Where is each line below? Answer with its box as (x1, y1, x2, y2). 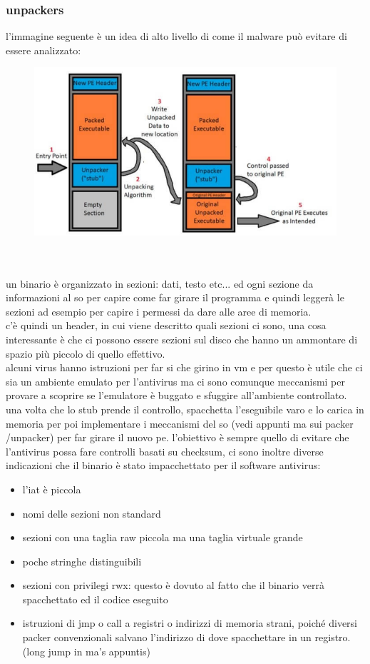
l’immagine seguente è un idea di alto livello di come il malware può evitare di (6, 29, 347, 44)
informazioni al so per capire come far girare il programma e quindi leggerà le (6, 290, 344, 305)
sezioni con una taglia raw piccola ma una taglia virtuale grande (22, 530, 303, 545)
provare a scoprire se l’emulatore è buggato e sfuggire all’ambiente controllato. (6, 388, 347, 403)
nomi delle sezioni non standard (22, 505, 161, 520)
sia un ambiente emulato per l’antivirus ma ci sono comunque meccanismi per (6, 373, 345, 388)
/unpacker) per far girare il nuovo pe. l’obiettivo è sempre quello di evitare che (6, 430, 349, 445)
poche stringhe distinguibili (22, 553, 142, 568)
